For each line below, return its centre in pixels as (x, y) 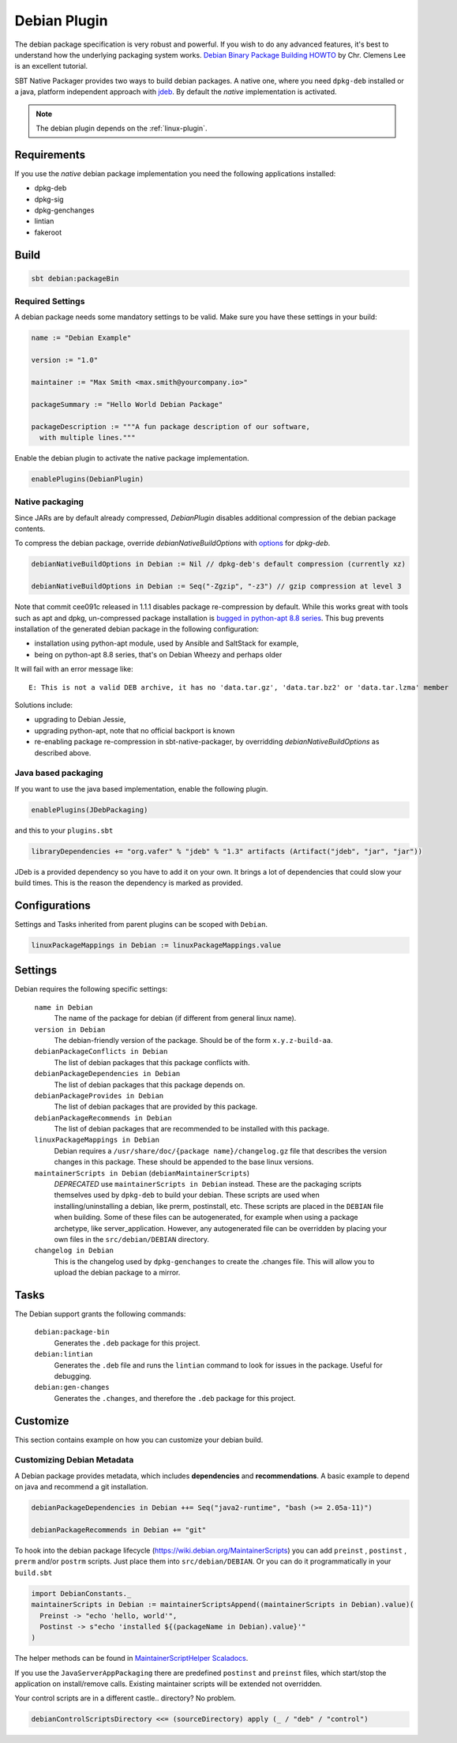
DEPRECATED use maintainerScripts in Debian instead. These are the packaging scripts (208, 1184)
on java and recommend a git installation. (82, 1487)
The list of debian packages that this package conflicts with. (152, 1062)
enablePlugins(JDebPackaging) (90, 809)
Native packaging (49, 502)
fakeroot (48, 232)
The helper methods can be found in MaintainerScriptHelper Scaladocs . (131, 1658)
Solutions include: (44, 705)
